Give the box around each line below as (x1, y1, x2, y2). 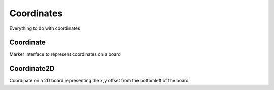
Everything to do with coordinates (9, 25, 81, 31)
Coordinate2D (9, 64, 55, 73)
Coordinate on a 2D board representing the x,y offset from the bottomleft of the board (9, 78, 189, 84)
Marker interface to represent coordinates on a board (9, 51, 121, 57)
